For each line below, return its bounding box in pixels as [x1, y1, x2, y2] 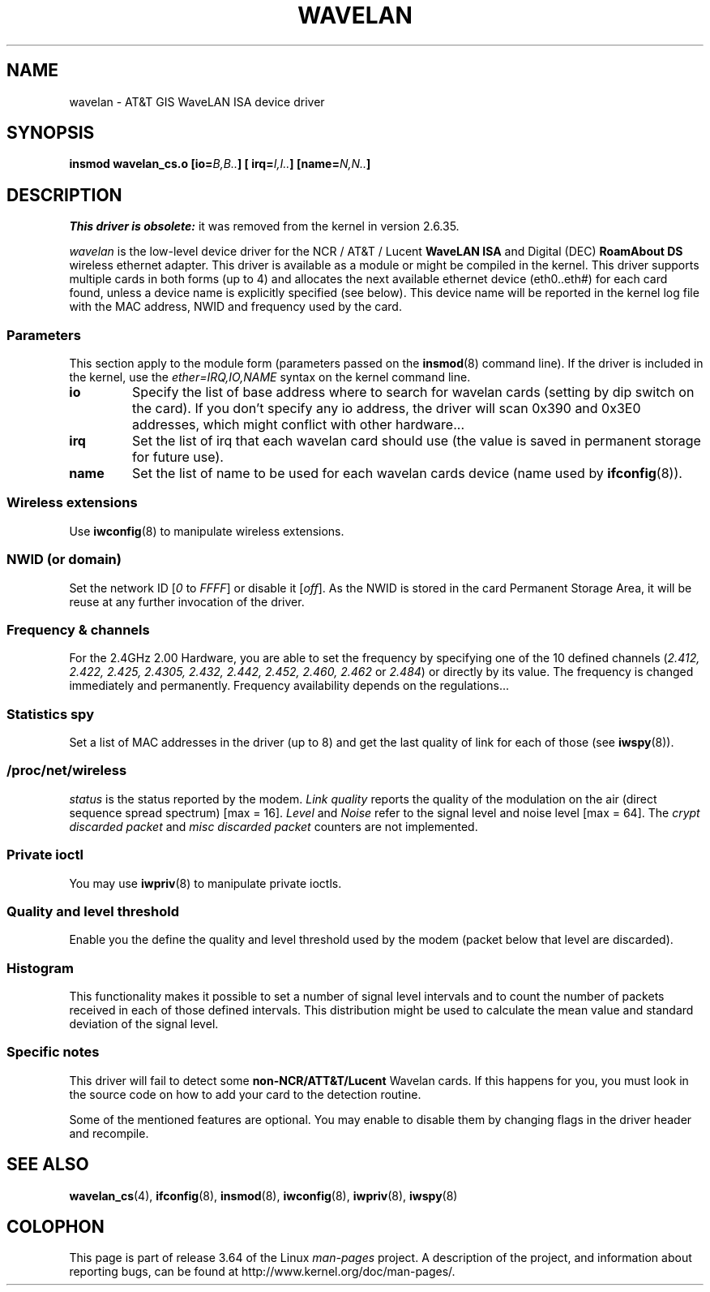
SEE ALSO [6, 1154, 89, 1175]
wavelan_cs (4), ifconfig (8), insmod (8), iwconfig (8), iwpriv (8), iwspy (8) [69, 1188, 458, 1203]
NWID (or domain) [6, 551, 122, 568]
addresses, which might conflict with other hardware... [132, 416, 464, 433]
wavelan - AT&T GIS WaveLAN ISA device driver [69, 94, 325, 109]
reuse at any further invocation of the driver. [69, 594, 305, 609]
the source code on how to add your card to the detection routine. [69, 1087, 421, 1101]
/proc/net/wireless [6, 762, 127, 779]
